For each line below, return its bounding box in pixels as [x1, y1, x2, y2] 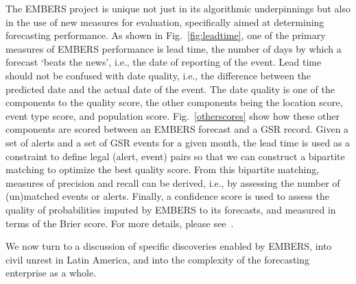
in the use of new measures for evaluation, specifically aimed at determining [5, 14, 324, 29]
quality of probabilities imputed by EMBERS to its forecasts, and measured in [5, 202, 336, 216]
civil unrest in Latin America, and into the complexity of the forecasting [5, 252, 310, 266]
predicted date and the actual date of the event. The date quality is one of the [5, 81, 335, 96]
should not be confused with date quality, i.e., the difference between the [5, 68, 311, 82]
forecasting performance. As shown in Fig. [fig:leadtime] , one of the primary [5, 28, 326, 42]
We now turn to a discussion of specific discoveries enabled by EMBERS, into [5, 239, 332, 253]
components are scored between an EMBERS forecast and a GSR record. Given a [5, 122, 349, 136]
